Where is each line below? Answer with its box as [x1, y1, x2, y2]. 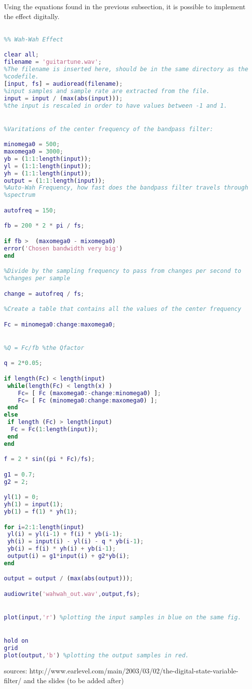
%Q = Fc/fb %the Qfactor [4, 344, 84, 351]
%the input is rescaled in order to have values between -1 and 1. [4, 102, 228, 109]
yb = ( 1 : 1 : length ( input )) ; [4, 155, 92, 162]
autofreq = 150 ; [4, 207, 57, 214]
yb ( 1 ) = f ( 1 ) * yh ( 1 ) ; [4, 508, 78, 516]
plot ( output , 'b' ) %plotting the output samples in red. [4, 652, 189, 659]
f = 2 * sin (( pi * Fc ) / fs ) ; [4, 456, 95, 463]
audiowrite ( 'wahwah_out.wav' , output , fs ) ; [4, 591, 140, 597]
